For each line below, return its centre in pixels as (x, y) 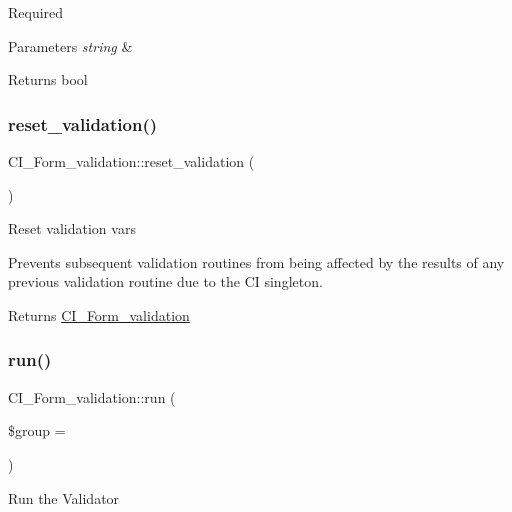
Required (36, 12)
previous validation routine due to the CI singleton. (165, 281)
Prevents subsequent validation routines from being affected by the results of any (256, 261)
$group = (37, 430)
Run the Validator (64, 497)
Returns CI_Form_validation (99, 314)
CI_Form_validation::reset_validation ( (131, 161)
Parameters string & (70, 45)
